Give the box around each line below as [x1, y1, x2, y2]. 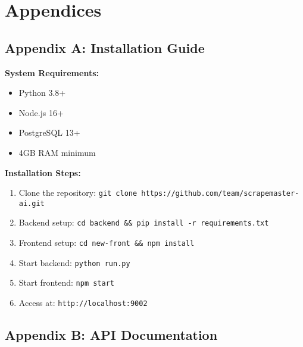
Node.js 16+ [18, 106, 64, 118]
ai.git [18, 199, 45, 208]
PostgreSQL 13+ [18, 126, 80, 139]
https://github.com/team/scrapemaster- [141, 189, 299, 198]
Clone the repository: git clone [18, 186, 138, 199]
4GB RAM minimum [18, 146, 96, 158]
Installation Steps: [5, 166, 81, 179]
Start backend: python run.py [18, 256, 130, 268]
